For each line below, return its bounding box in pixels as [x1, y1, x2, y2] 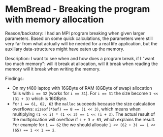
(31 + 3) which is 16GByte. [12, 95, 67, 102]
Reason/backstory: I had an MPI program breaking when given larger [5, 30, 145, 36]
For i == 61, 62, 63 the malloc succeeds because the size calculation [12, 101, 156, 106]
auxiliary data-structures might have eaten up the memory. [5, 46, 125, 52]
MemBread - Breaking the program [5, 3, 150, 15]
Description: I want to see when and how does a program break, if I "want [5, 55, 155, 61]
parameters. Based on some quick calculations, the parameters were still [5, 35, 153, 41]
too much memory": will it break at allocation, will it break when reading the [5, 61, 158, 67]
